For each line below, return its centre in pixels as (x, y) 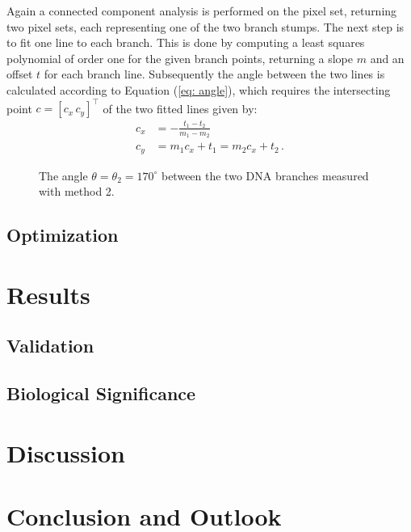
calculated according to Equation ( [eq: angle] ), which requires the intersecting (199, 89)
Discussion (66, 452)
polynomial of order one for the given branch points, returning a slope (180, 58)
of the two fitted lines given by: (180, 108)
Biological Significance (101, 393)
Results (48, 294)
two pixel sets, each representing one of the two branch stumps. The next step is (205, 26)
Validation (50, 346)
